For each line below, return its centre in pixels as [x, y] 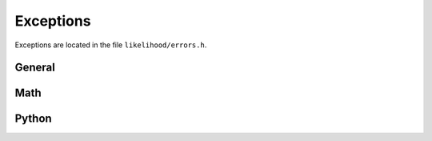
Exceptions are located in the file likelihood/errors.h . [111, 45]
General [35, 68]
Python [33, 119]
